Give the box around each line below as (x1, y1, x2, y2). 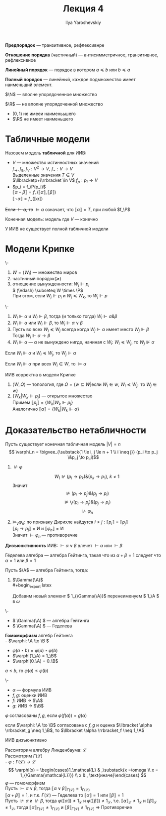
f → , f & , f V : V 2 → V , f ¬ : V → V (12, 165, 73, 173)
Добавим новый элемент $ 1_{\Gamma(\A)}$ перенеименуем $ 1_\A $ (12, 593, 160, 599)
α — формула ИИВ (12, 687, 52, 693)
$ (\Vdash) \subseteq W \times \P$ (12, 287, 83, 294)
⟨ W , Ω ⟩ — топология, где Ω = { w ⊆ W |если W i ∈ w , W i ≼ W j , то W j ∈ (12, 381, 157, 388)
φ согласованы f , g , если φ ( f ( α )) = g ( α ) (5, 712, 87, 718)
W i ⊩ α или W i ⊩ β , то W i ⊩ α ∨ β (12, 320, 83, 327)
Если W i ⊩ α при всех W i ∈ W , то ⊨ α (5, 360, 87, 368)
